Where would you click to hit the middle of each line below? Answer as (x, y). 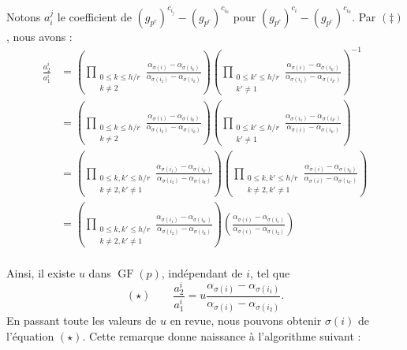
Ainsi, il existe (41, 273)
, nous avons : (39, 36)
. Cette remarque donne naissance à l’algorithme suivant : (222, 335)
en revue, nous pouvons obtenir (246, 320)
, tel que (270, 273)
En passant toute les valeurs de (82, 320)
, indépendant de (202, 273)
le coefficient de (94, 16)
